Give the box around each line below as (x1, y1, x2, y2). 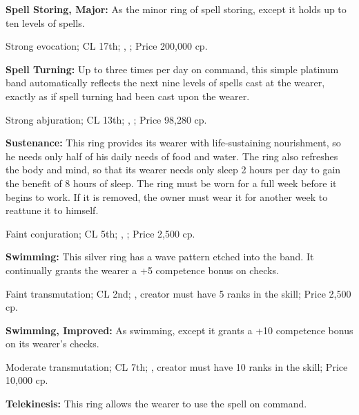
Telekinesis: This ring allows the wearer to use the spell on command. (6, 396, 307, 411)
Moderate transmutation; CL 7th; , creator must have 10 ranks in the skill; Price (6, 359, 348, 374)
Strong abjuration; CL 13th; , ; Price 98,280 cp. (6, 112, 207, 126)
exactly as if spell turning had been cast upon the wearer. (6, 88, 250, 103)
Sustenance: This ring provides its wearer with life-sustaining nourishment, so (6, 135, 341, 150)
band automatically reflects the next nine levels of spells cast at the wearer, (6, 75, 325, 90)
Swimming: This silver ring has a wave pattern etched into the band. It (6, 249, 314, 264)
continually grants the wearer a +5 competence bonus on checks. (6, 262, 279, 277)
